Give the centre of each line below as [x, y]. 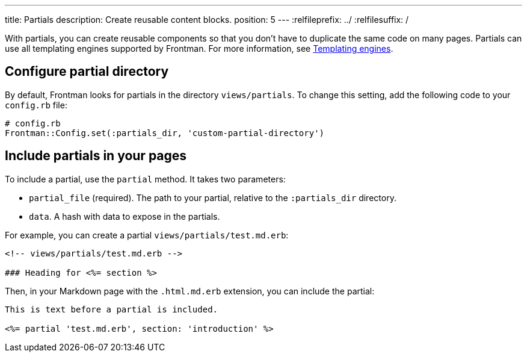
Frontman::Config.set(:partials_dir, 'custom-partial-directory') [165, 133]
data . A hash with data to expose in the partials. [125, 216]
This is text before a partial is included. [112, 309]
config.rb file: [36, 105]
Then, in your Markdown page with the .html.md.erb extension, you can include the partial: [190, 291]
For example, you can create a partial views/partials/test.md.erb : [147, 235]
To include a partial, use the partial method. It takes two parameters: [145, 179]
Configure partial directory [87, 72]
